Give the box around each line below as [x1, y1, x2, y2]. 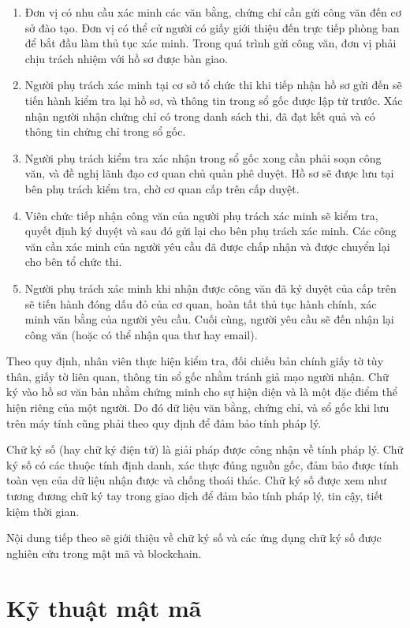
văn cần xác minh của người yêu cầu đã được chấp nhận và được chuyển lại [24, 237, 390, 254]
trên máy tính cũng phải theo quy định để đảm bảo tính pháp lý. [6, 414, 322, 431]
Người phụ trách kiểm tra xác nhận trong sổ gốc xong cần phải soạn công [24, 149, 382, 166]
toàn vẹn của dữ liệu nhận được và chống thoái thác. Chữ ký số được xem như [6, 472, 386, 488]
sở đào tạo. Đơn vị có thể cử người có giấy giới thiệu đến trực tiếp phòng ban [24, 19, 400, 36]
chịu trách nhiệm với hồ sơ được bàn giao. [24, 50, 228, 66]
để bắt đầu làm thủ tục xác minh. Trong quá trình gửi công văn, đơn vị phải [24, 35, 397, 51]
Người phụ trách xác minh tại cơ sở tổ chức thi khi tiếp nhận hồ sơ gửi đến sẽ [24, 77, 402, 93]
